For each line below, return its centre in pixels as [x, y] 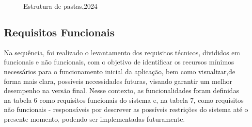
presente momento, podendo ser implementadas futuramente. [94, 119]
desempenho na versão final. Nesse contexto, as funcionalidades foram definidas [122, 90]
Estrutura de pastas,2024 [60, 6]
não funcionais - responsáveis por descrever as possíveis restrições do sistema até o [126, 109]
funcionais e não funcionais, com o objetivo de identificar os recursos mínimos [119, 62]
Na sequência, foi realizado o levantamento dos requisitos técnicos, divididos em [122, 52]
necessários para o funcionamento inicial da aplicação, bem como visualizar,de [120, 71]
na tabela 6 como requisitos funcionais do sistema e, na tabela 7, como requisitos [124, 100]
